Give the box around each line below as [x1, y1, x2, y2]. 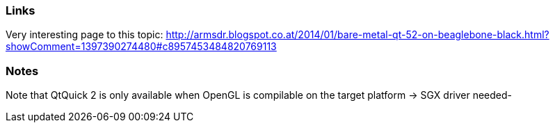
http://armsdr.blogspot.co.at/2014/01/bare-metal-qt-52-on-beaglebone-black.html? [166, 29, 549, 41]
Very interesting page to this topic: [6, 29, 163, 41]
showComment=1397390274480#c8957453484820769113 [6, 40, 277, 53]
